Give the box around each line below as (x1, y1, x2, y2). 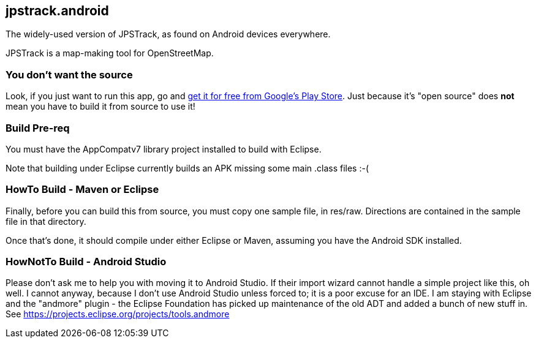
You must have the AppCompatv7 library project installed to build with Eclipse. (6, 143, 322, 154)
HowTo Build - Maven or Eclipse (6, 183, 159, 196)
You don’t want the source (6, 68, 133, 81)
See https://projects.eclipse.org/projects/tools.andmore (6, 309, 230, 320)
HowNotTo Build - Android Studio (6, 255, 167, 268)
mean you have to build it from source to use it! (6, 101, 195, 112)
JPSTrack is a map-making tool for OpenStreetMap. (6, 48, 214, 59)
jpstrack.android (6, 3, 109, 18)
